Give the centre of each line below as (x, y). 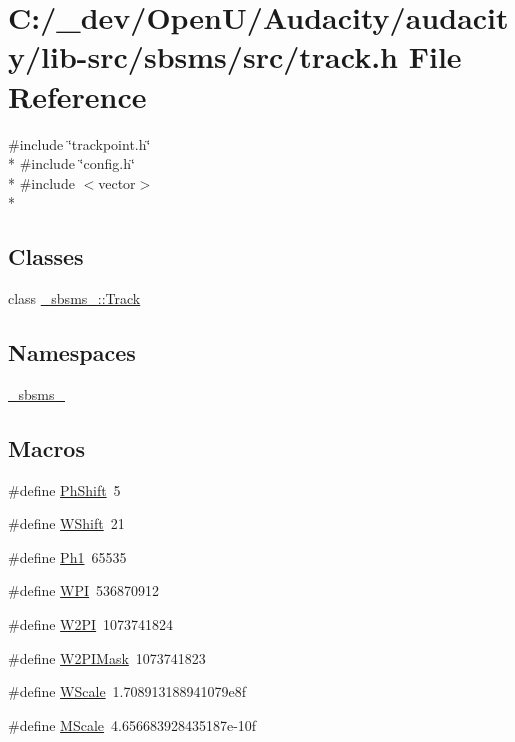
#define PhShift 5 (64, 489)
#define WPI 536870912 (84, 590)
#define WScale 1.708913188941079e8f (127, 691)
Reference (77, 95)
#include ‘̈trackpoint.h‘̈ (79, 143)
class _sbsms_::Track (74, 298)
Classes (46, 256)
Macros (46, 447)
